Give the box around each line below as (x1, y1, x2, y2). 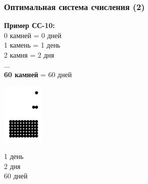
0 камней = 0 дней (4, 30, 61, 40)
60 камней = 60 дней (4, 69, 72, 80)
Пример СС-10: (4, 20, 55, 31)
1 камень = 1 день (4, 40, 60, 50)
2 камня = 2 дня (4, 50, 54, 60)
